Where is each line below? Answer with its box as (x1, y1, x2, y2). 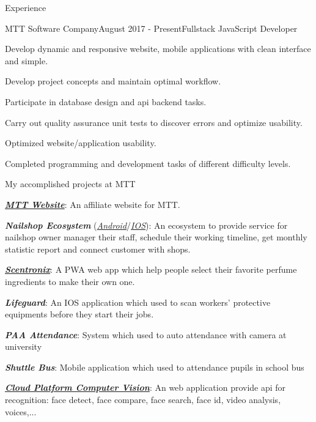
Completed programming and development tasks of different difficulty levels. (5, 157, 291, 169)
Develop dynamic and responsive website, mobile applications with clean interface (5, 42, 311, 55)
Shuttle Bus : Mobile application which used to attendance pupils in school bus (5, 360, 304, 373)
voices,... (5, 405, 37, 418)
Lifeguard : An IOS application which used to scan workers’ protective (5, 295, 271, 308)
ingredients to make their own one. (5, 275, 135, 287)
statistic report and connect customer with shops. (5, 242, 191, 255)
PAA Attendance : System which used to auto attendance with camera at (5, 328, 287, 341)
